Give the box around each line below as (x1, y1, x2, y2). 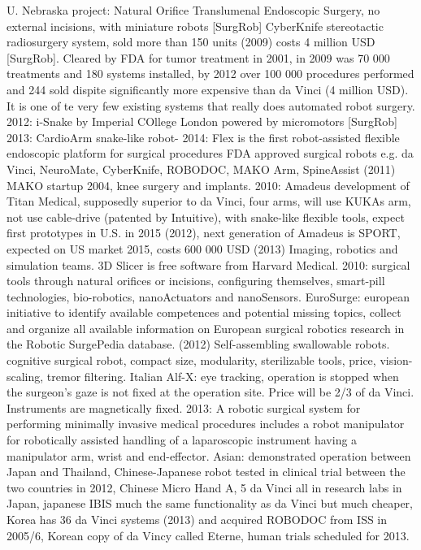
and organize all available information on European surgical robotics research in (7, 319, 405, 336)
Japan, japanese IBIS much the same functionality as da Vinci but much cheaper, (7, 495, 413, 512)
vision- (380, 352, 413, 369)
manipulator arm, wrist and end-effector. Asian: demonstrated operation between (7, 447, 411, 464)
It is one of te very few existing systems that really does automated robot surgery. (7, 97, 415, 114)
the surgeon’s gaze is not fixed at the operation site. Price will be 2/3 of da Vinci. (7, 383, 414, 401)
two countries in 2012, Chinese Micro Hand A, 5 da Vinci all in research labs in (7, 479, 402, 496)
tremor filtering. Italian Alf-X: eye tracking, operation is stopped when (46, 367, 399, 384)
